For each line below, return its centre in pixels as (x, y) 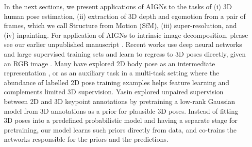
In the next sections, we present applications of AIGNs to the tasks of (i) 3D (118, 6)
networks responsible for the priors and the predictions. (86, 139)
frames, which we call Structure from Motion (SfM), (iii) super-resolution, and (120, 25)
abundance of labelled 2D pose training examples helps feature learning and (117, 82)
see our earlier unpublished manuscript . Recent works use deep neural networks (123, 44)
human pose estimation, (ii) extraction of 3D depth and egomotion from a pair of (125, 16)
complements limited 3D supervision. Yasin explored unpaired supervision (114, 92)
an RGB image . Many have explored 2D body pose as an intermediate (109, 63)
